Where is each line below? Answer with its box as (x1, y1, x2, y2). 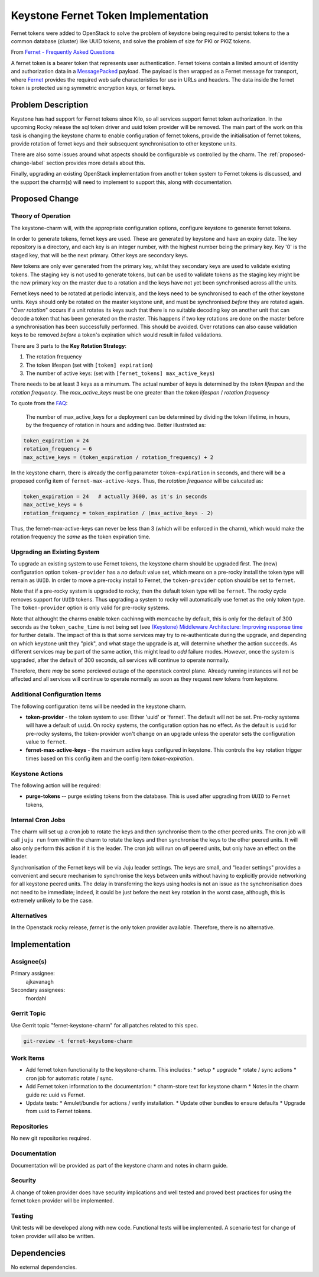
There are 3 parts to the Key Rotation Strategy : (11, 342, 127, 349)
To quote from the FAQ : (11, 400, 68, 407)
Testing (11, 1211, 34, 1220)
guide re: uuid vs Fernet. (25, 1091, 86, 1098)
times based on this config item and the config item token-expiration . (25, 755, 194, 762)
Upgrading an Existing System (11, 548, 100, 556)
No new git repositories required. (11, 1134, 92, 1142)
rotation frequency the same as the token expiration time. (11, 533, 151, 541)
